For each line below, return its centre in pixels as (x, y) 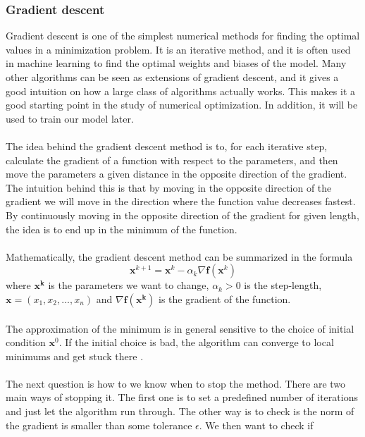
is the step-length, (283, 285)
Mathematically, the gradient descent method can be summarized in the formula (179, 256)
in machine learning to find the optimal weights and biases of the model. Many (176, 63)
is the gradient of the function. (225, 298)
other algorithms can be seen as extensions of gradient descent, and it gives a (172, 77)
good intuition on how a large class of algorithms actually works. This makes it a (181, 91)
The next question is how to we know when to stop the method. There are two (176, 383)
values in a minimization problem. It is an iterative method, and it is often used (178, 49)
